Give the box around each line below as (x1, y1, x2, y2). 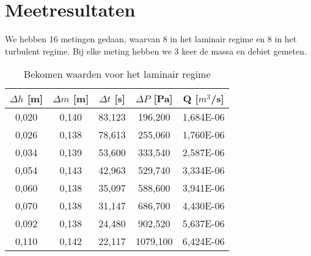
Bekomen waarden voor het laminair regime (23, 67, 211, 81)
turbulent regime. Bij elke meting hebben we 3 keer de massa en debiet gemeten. (5, 44, 307, 57)
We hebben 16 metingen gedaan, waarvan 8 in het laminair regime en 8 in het (5, 32, 297, 45)
